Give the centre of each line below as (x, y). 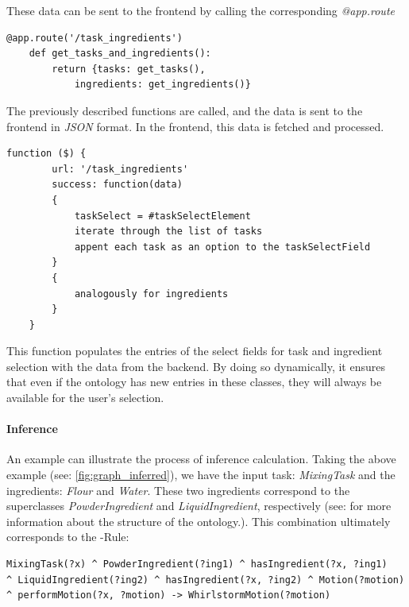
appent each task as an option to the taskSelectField (222, 247)
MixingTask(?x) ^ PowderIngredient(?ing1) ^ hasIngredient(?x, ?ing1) (197, 564)
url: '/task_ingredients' (120, 169)
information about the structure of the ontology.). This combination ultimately (199, 521)
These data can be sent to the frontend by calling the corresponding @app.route (201, 10)
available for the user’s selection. (85, 398)
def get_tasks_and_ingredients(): (120, 54)
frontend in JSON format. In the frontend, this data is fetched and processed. (195, 126)
